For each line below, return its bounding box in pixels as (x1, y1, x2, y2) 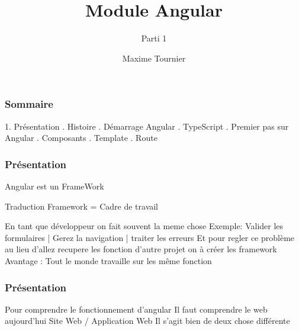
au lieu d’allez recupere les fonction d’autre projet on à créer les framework (5, 243, 277, 255)
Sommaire (5, 97, 53, 111)
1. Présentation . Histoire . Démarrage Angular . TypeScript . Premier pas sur (5, 120, 289, 132)
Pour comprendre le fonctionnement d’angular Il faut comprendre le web (5, 303, 268, 315)
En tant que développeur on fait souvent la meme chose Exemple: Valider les (5, 220, 284, 232)
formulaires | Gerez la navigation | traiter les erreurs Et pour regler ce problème (5, 231, 295, 243)
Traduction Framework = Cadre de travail (5, 200, 159, 212)
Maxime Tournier (122, 52, 186, 64)
